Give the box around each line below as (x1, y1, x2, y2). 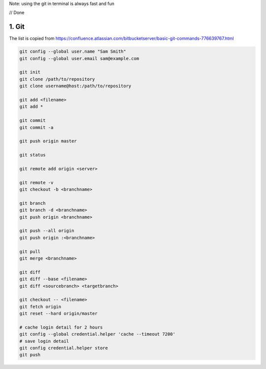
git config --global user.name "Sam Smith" (19, 49, 127, 54)
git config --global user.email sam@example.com (19, 56, 139, 61)
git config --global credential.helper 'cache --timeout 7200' (19, 332, 176, 337)
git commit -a (19, 125, 54, 130)
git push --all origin (19, 228, 74, 234)
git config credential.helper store (19, 345, 108, 351)
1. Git (9, 23, 25, 31)
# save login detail (19, 338, 69, 344)
